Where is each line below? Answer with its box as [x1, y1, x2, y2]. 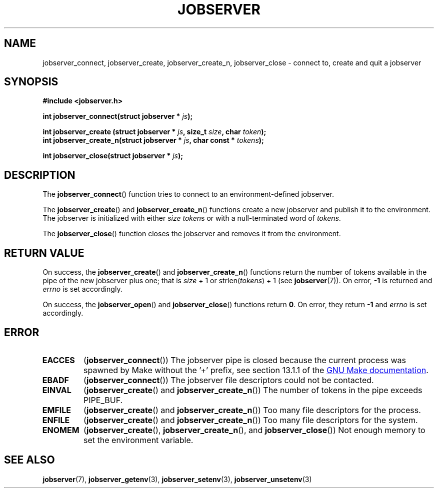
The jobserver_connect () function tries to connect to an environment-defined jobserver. [42, 190, 334, 199]
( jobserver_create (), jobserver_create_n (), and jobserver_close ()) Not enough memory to [83, 425, 425, 435]
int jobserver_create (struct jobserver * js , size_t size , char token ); [42, 127, 266, 136]
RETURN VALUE [4, 246, 84, 259]
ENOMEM [42, 425, 79, 435]
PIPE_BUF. [83, 395, 123, 405]
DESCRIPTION [4, 168, 75, 181]
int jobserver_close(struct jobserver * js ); [42, 151, 183, 160]
